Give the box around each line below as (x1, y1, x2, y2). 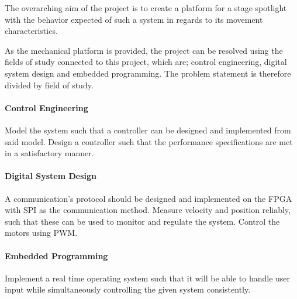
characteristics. (5, 25, 58, 37)
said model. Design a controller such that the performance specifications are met (5, 135, 293, 147)
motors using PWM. (5, 226, 78, 239)
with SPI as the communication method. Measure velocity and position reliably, (5, 204, 291, 216)
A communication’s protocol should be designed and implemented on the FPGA (5, 192, 292, 204)
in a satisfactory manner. (5, 147, 94, 159)
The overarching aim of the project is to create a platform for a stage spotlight (5, 2, 287, 13)
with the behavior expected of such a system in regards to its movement (5, 13, 263, 25)
